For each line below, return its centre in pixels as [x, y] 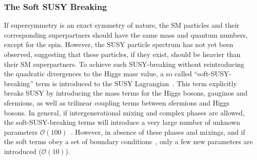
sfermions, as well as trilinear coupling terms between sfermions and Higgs [117, 102]
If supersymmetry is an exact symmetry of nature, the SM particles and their [122, 25]
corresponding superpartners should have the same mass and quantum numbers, [126, 34]
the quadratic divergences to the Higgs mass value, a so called [98, 74]
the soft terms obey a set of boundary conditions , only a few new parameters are [128, 141]
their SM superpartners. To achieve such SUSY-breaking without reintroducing [124, 64]
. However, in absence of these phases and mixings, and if [158, 132]
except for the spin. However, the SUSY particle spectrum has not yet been [119, 44]
